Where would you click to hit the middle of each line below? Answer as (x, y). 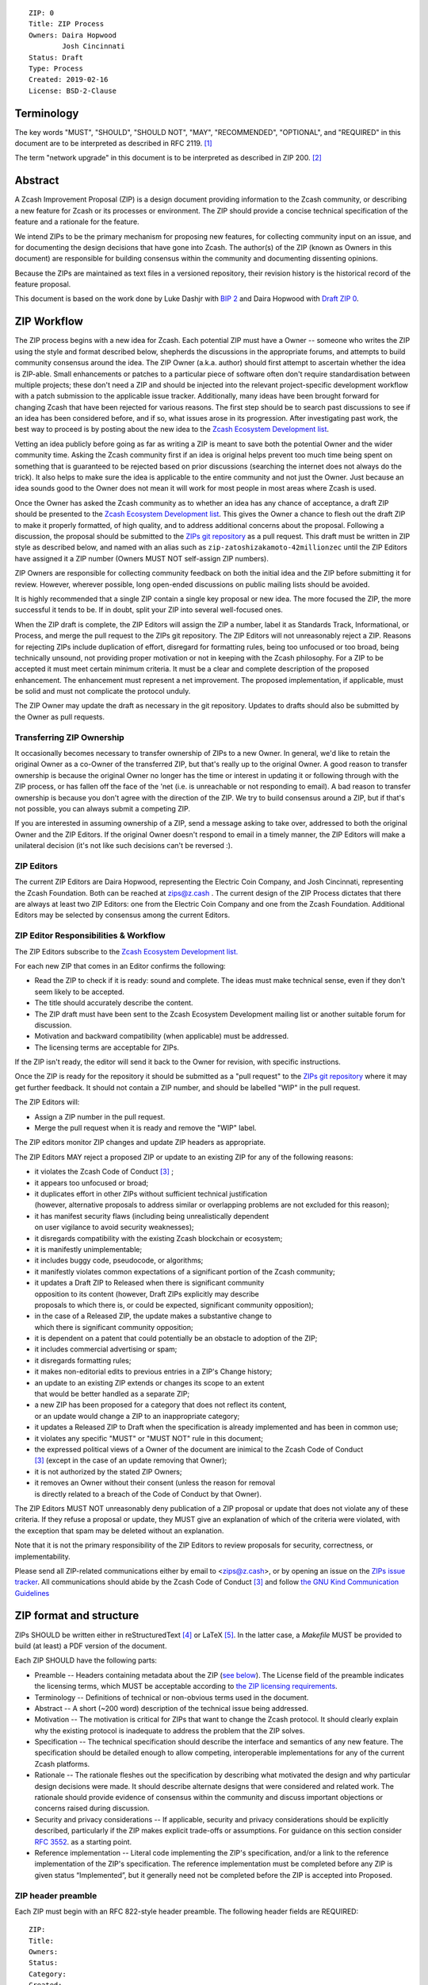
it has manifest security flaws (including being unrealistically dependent (152, 1216)
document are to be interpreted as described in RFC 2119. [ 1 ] (114, 144)
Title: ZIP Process (67, 24)
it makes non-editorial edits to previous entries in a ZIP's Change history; (153, 1372)
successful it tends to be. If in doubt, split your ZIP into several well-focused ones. (149, 610)
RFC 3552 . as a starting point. (83, 1841)
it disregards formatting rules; (83, 1360)
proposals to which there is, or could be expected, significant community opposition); (174, 1305)
